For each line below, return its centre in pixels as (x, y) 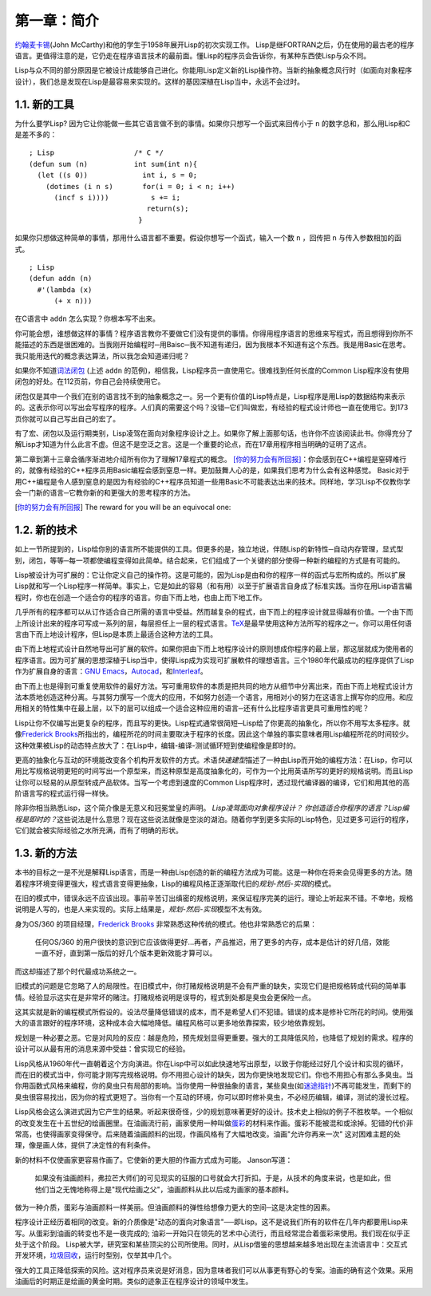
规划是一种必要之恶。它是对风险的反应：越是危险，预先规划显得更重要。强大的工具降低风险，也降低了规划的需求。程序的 (214, 1037)
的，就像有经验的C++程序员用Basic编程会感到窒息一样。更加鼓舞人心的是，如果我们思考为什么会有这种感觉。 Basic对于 (212, 470)
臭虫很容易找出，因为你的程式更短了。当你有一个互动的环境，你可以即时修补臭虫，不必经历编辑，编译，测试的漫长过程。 (214, 1096)
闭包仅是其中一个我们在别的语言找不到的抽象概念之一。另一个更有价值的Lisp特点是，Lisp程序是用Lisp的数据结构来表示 (210, 396)
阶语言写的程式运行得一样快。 (64, 793)
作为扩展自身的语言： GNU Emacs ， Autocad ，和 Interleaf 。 (111, 671)
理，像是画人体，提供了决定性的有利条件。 (85, 1145)
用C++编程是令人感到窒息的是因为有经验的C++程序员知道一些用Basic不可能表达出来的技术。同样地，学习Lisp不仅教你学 (213, 481)
